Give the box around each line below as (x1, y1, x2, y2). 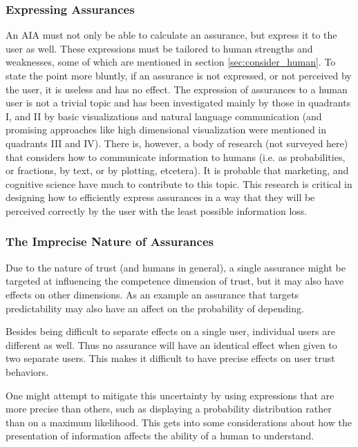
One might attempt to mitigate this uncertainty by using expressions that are (6, 388, 335, 402)
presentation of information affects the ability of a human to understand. (6, 428, 314, 443)
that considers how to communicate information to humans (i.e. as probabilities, (6, 149, 346, 164)
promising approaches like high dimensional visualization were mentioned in (6, 122, 327, 137)
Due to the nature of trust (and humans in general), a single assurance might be (6, 260, 346, 274)
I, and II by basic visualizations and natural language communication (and (6, 108, 322, 123)
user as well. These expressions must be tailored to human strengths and (6, 41, 313, 55)
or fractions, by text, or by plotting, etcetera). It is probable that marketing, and (6, 163, 349, 178)
